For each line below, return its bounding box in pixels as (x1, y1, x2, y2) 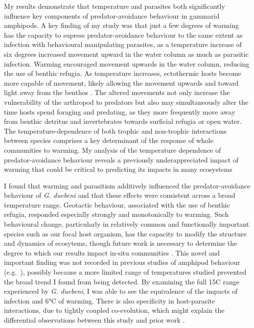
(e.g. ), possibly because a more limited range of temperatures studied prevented (4, 267, 247, 277)
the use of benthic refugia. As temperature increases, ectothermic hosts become (4, 68, 241, 78)
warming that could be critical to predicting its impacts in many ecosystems (4, 164, 232, 174)
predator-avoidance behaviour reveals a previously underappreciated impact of (4, 154, 239, 164)
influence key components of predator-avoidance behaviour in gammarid (4, 10, 220, 21)
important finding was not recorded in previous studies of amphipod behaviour (4, 257, 240, 267)
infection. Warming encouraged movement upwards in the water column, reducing (4, 58, 250, 69)
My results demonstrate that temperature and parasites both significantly (4, 1, 225, 11)
